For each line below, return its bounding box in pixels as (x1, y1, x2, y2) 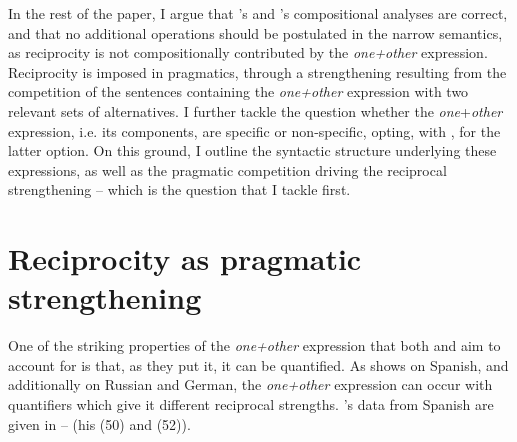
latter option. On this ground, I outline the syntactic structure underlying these (8, 140, 497, 161)
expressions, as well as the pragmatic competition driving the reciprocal (8, 159, 447, 180)
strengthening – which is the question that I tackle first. (8, 179, 351, 200)
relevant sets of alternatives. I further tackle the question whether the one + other (8, 100, 503, 121)
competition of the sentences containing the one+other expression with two (8, 81, 469, 102)
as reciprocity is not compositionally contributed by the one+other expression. (8, 42, 488, 63)
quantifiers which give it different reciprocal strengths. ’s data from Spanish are (8, 394, 494, 415)
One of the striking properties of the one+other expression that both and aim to (8, 335, 501, 356)
